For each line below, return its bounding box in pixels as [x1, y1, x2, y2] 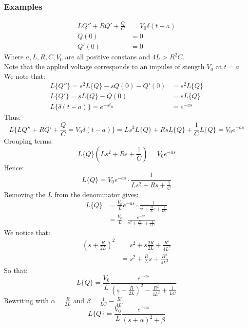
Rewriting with [4, 295, 49, 306]
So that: [4, 265, 28, 275]
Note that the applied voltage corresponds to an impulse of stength [4, 61, 205, 72]
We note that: [4, 71, 45, 81]
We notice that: [4, 227, 50, 237]
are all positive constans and [65, 52, 150, 62]
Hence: [4, 162, 24, 172]
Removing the [4, 189, 45, 199]
